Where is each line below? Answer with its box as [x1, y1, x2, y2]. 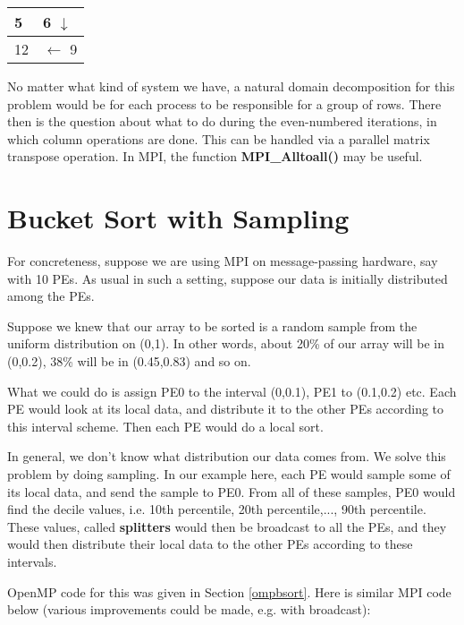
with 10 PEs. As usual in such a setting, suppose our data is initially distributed [7, 269, 448, 287]
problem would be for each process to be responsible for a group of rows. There [7, 94, 442, 113]
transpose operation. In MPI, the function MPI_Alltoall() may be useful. [7, 147, 423, 166]
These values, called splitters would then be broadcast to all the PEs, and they [7, 517, 447, 535]
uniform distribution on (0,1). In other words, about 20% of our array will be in [7, 334, 444, 353]
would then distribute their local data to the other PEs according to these [7, 535, 413, 553]
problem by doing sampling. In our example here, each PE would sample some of [7, 465, 451, 484]
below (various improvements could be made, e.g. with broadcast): [7, 600, 371, 619]
